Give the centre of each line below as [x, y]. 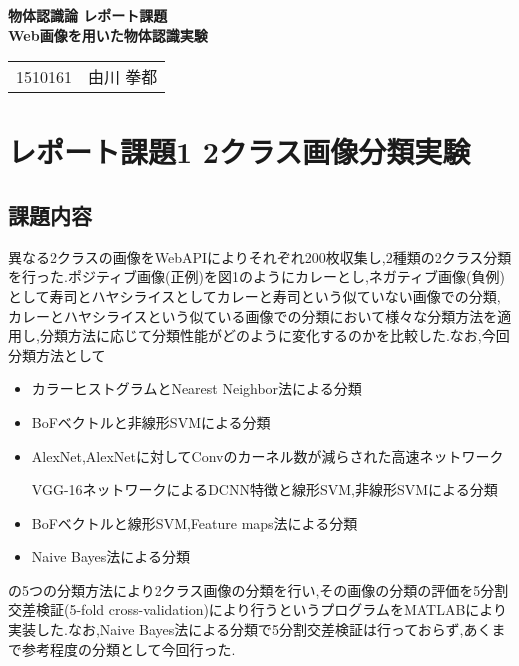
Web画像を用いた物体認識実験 [108, 34]
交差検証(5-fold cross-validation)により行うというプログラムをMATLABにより [258, 609]
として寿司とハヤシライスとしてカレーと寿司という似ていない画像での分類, [254, 295]
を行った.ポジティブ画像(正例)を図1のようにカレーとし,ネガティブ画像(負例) [256, 276]
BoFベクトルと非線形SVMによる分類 [151, 421]
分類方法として [57, 354]
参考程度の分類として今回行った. [128, 648]
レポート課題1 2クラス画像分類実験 [239, 151]
